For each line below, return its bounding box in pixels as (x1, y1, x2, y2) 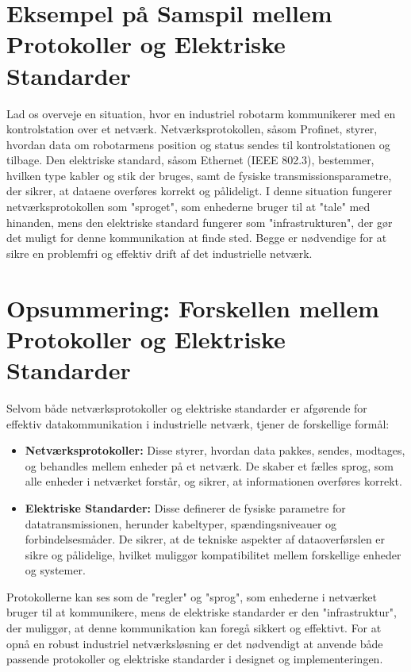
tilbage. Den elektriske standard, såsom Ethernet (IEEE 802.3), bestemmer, (6, 152, 375, 168)
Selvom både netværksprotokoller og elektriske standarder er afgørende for (6, 399, 367, 416)
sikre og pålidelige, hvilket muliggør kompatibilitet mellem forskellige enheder (25, 546, 401, 563)
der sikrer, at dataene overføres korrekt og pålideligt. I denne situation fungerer (6, 182, 392, 199)
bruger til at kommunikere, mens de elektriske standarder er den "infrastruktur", (6, 604, 397, 620)
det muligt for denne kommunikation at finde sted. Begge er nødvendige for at (6, 229, 387, 246)
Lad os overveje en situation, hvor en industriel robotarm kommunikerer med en (6, 105, 396, 121)
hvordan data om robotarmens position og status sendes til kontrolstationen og (6, 136, 390, 152)
